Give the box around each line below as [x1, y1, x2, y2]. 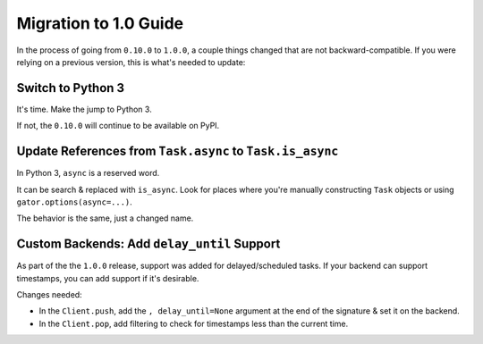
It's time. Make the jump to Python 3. [16, 104, 152, 114]
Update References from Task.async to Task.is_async [16, 144, 339, 159]
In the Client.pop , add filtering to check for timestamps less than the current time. [38, 318, 349, 329]
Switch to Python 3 [16, 80, 125, 96]
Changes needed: [16, 289, 82, 299]
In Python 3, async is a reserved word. [16, 168, 160, 179]
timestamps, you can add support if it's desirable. [16, 273, 199, 283]
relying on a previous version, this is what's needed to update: [16, 56, 246, 67]
